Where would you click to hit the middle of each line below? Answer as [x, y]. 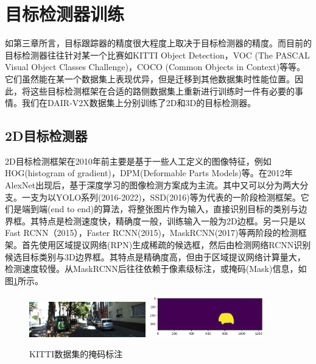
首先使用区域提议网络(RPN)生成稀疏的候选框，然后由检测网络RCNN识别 [166, 245]
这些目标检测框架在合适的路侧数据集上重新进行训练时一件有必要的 [162, 91]
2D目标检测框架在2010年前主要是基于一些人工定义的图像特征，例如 [138, 161]
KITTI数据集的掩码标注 [76, 354]
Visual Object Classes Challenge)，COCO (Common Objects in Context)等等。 [155, 67]
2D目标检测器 [46, 136]
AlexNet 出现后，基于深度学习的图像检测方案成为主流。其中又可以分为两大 [153, 185]
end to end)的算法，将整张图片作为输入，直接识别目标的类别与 [175, 209]
